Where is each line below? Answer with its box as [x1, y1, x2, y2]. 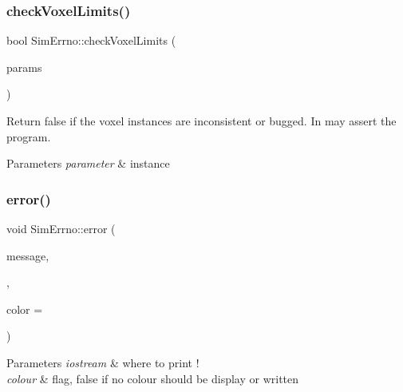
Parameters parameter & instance [6, 155, 170, 172]
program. [6, 128, 51, 145]
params [6, 58, 42, 75]
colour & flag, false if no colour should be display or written [6, 370, 299, 386]
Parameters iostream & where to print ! [6, 354, 200, 370]
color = [6, 300, 43, 317]
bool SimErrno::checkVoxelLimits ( [6, 32, 176, 49]
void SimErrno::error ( [6, 220, 116, 236]
